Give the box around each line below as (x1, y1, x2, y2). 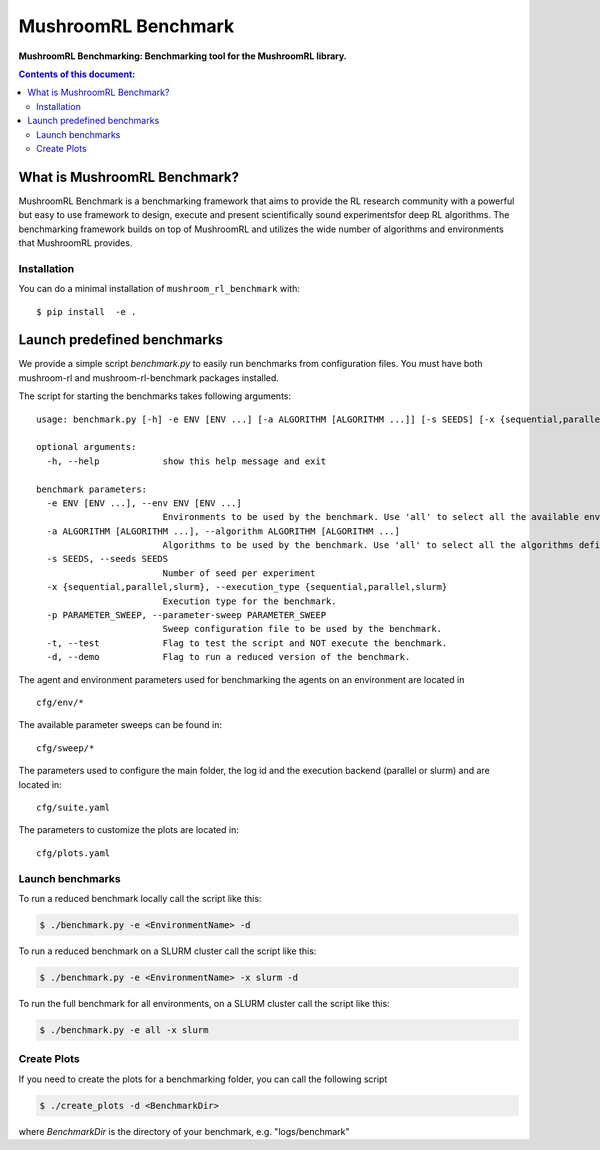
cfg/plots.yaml (36, 847, 111, 859)
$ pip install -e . (36, 306, 137, 317)
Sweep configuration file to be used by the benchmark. (162, 623, 443, 635)
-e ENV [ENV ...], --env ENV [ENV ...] (46, 497, 242, 509)
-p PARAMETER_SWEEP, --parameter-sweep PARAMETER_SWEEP (46, 610, 327, 621)
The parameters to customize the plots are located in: (18, 824, 239, 836)
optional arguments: (36, 441, 137, 453)
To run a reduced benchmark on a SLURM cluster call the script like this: (18, 945, 317, 957)
